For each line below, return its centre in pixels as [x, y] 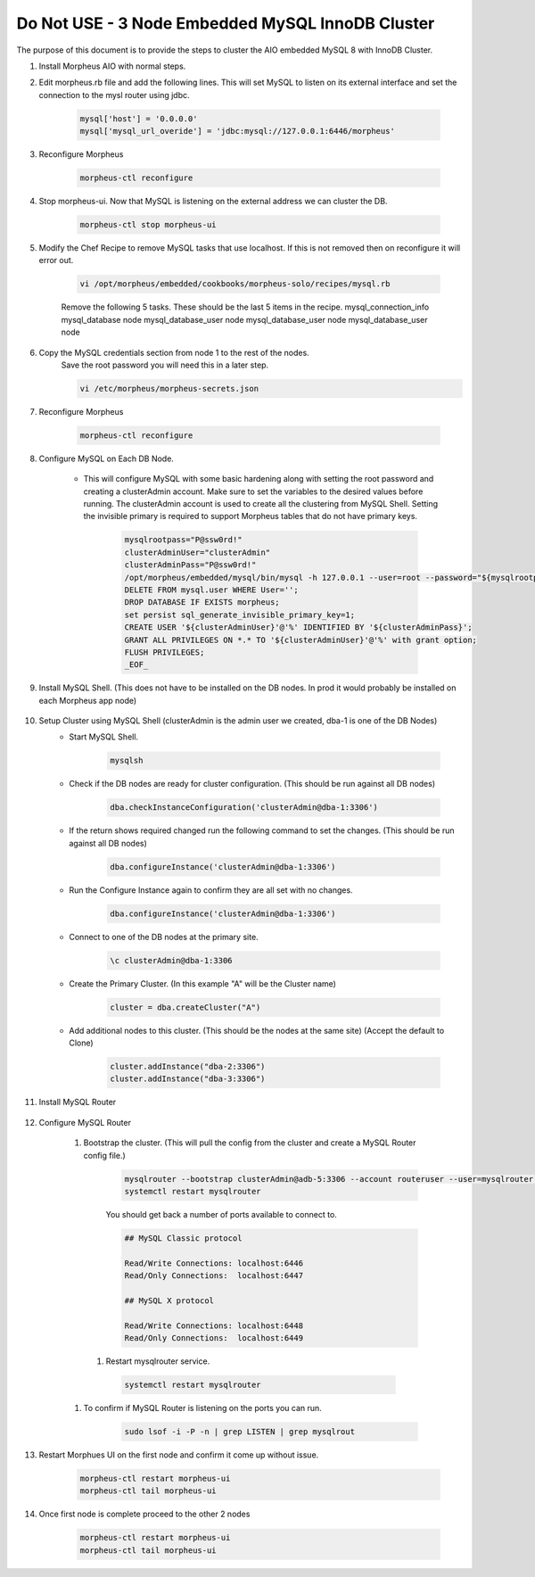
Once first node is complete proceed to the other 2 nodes [144, 1514]
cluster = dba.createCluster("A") [185, 1007]
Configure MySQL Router [85, 1122]
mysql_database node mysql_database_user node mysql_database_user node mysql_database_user [244, 319]
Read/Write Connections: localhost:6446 [214, 1263]
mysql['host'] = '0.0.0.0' [139, 119]
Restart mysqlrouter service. [158, 1361]
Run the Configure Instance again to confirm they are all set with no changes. [211, 890]
